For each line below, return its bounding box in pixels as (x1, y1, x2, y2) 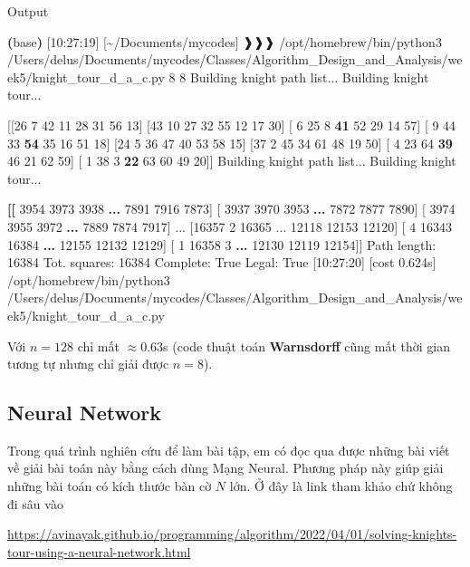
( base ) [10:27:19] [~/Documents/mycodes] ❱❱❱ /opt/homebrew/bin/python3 (7, 32, 442, 51)
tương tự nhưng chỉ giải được (7, 354, 169, 373)
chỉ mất (77, 336, 120, 355)
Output (7, 2, 49, 20)
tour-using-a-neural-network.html (7, 542, 191, 561)
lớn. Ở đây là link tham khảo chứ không (229, 476, 453, 495)
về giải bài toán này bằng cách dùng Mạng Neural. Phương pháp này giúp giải (7, 458, 444, 477)
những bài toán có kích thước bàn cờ (7, 476, 212, 495)
